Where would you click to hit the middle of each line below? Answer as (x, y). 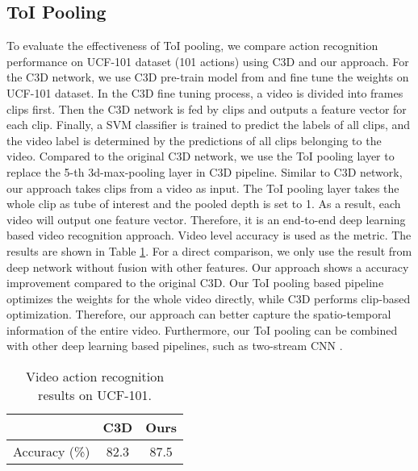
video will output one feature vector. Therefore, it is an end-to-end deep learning (206, 219)
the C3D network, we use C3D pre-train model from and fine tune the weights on (208, 77)
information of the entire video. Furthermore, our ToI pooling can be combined (202, 329)
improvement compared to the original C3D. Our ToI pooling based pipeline (195, 283)
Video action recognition (95, 377)
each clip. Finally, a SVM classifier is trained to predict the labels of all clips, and (209, 125)
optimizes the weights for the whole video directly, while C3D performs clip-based (209, 298)
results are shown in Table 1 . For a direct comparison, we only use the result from (209, 250)
